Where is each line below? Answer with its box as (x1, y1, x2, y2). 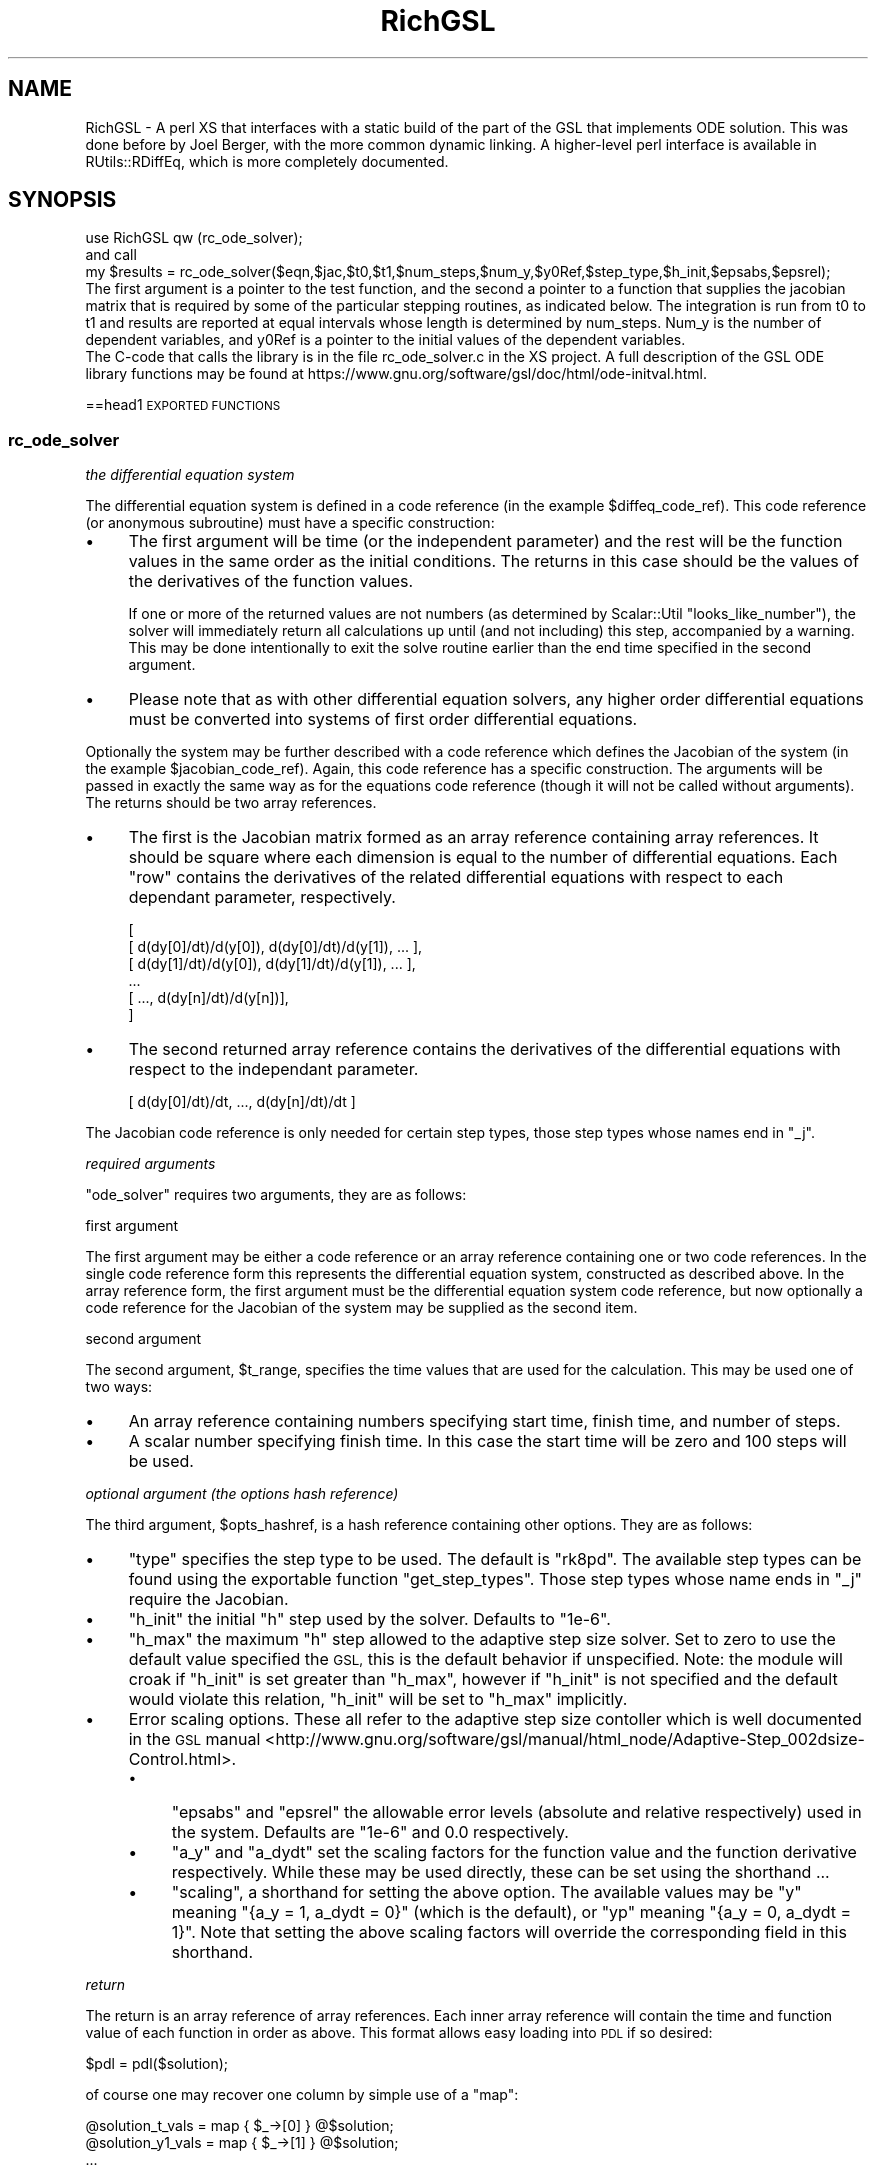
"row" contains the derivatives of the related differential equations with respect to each (128, 867, 784, 888)
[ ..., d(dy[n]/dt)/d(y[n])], (128, 989, 289, 1007)
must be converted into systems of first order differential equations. (128, 709, 638, 730)
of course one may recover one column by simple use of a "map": (85, 2086, 519, 2104)
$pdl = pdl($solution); (85, 2055, 229, 2073)
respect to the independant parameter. (128, 1059, 419, 1080)
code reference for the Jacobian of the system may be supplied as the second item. (85, 1299, 638, 1317)
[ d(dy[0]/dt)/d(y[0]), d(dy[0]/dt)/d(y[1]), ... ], (128, 938, 423, 956)
